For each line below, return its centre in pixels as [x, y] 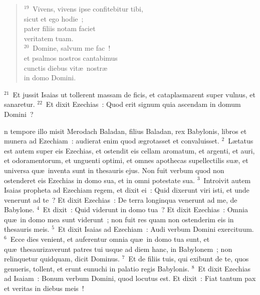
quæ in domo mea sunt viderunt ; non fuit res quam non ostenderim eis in [119, 219]
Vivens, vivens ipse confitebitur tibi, [88, 9]
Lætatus [241, 141]
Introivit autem [227, 180]
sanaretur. [20, 104]
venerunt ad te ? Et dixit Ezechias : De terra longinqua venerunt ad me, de [121, 199]
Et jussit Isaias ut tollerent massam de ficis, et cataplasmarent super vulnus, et [134, 94]
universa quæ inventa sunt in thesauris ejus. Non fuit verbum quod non [114, 170]
